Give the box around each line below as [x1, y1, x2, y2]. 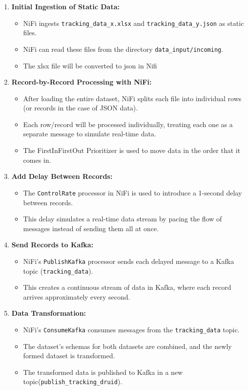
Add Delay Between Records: [11, 171, 113, 181]
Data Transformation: [11, 308, 86, 318]
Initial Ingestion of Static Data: [11, 1, 120, 11]
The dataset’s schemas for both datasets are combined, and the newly [23, 341, 232, 351]
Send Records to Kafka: [11, 239, 94, 250]
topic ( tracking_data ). [23, 265, 93, 276]
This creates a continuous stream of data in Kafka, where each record [23, 282, 231, 292]
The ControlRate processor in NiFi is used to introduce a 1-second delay [23, 187, 242, 197]
